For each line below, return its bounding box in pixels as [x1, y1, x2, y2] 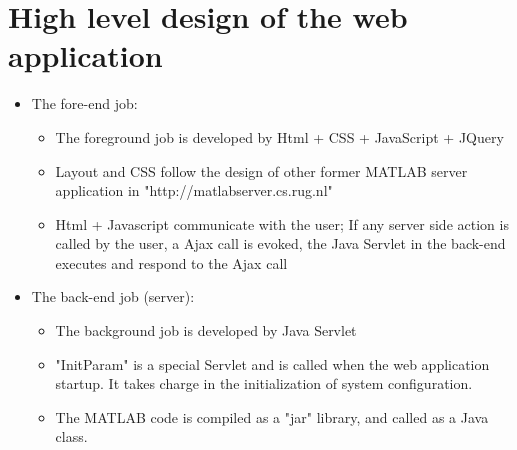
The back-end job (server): [31, 286, 195, 307]
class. [55, 426, 88, 447]
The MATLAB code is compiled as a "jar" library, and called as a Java [55, 406, 489, 427]
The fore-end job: [31, 93, 138, 114]
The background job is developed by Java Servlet [55, 320, 357, 341]
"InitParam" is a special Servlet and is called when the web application [55, 353, 490, 374]
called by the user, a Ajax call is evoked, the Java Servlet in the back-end [55, 233, 506, 254]
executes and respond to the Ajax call [55, 252, 288, 273]
